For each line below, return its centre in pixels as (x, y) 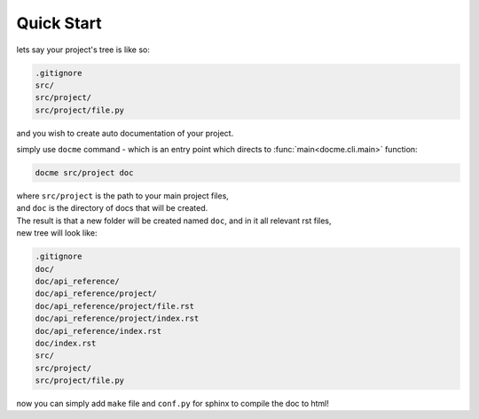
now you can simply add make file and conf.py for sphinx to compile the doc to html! (173, 404)
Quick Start (59, 23)
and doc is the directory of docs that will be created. (112, 208)
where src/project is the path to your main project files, (123, 196)
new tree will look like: (57, 233)
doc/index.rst (66, 343)
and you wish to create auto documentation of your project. (125, 133)
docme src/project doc (84, 173)
